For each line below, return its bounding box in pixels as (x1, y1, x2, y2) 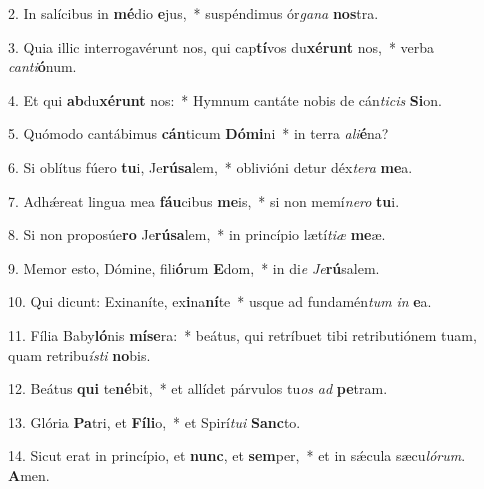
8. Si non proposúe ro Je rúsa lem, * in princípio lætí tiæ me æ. (8, 224, 386, 245)
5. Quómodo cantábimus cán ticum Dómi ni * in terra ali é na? (8, 123, 389, 144)
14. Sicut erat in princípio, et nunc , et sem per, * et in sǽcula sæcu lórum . (8, 445, 466, 466)
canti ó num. (8, 56, 77, 77)
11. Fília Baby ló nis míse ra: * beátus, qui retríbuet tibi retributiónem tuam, (8, 324, 477, 345)
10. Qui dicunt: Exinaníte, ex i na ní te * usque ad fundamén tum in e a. (8, 291, 432, 312)
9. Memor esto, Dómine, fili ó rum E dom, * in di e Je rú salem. (8, 257, 380, 278)
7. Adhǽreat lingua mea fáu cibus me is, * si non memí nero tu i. (8, 190, 400, 211)
